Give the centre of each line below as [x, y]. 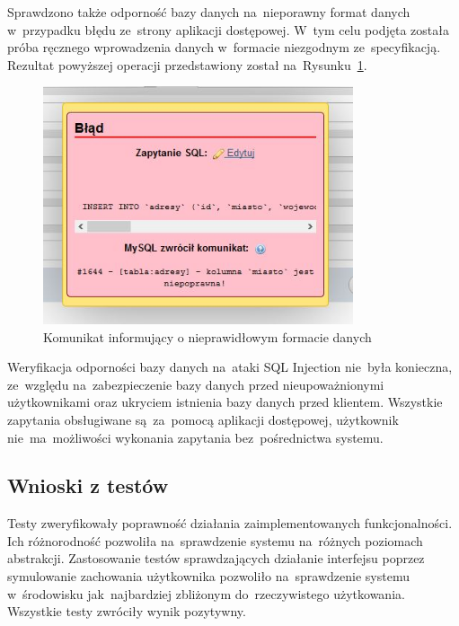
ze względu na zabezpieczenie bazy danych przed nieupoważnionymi [196, 384]
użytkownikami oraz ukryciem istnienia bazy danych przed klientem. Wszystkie [225, 402]
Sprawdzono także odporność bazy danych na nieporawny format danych [209, 12]
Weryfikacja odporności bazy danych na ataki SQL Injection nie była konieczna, [230, 367]
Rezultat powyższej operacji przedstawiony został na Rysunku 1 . [187, 64]
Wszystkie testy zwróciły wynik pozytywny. [127, 611]
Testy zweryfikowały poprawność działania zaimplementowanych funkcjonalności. [230, 523]
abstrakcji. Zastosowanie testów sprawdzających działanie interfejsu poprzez [216, 558]
